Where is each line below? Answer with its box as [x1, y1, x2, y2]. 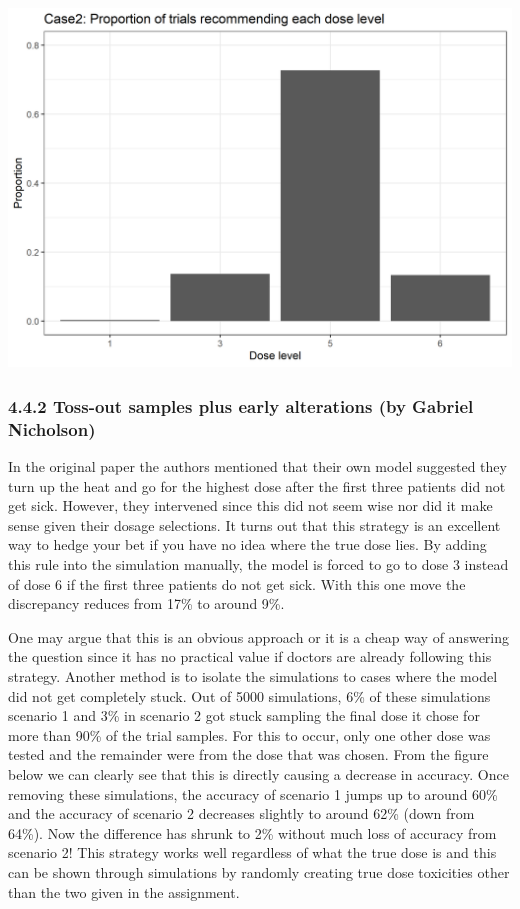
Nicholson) [8, 416, 96, 441]
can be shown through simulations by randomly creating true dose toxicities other [8, 861, 510, 882]
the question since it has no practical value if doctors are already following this [8, 646, 492, 667]
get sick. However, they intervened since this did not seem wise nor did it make [8, 495, 493, 516]
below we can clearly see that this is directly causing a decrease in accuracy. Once [8, 763, 509, 784]
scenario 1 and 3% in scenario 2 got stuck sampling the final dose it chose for [8, 705, 480, 726]
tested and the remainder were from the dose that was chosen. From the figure [8, 744, 489, 765]
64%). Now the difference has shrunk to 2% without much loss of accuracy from [8, 822, 497, 843]
